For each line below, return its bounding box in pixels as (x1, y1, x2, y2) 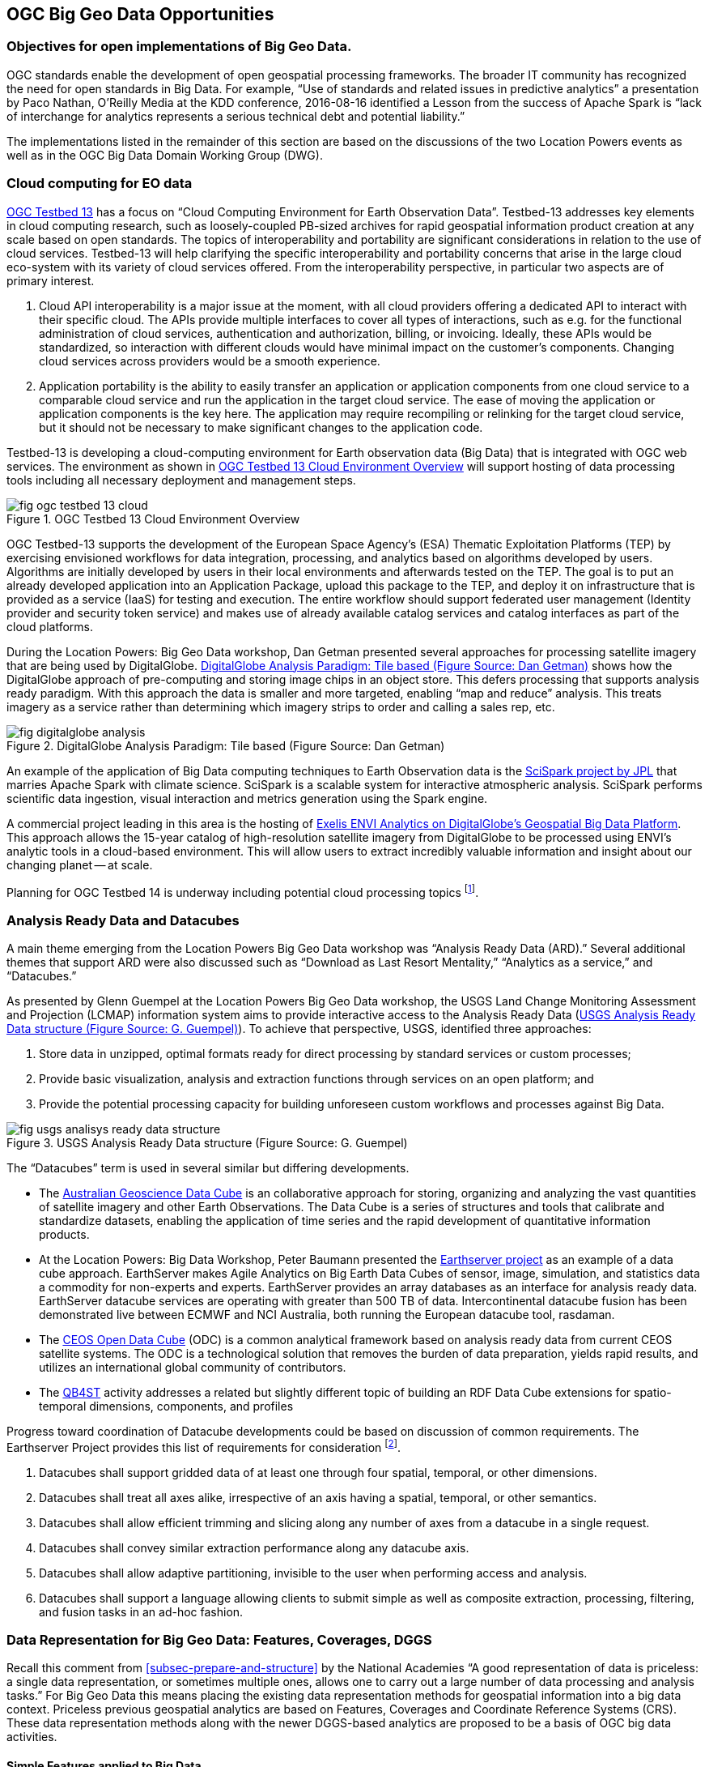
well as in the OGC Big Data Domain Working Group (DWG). (6, 147, 323, 162)
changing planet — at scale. (6, 857, 153, 872)
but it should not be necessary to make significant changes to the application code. (39, 420, 483, 434)
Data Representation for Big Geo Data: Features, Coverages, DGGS (6, 1631, 432, 1648)
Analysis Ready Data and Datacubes (6, 911, 240, 928)
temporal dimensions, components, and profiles (39, 1398, 294, 1413)
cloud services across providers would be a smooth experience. (39, 353, 380, 368)
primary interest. (6, 273, 95, 288)
